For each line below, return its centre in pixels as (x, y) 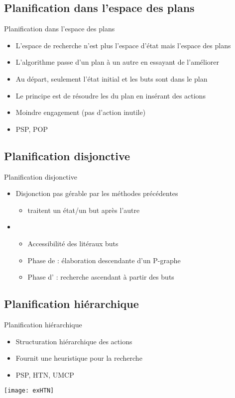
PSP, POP (32, 129)
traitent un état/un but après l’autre (84, 210)
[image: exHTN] (29, 391)
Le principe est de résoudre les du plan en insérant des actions (111, 95)
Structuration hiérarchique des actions (74, 341)
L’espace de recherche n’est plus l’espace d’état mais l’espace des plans (123, 45)
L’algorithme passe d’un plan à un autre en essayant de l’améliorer (117, 62)
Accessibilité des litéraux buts (73, 243)
